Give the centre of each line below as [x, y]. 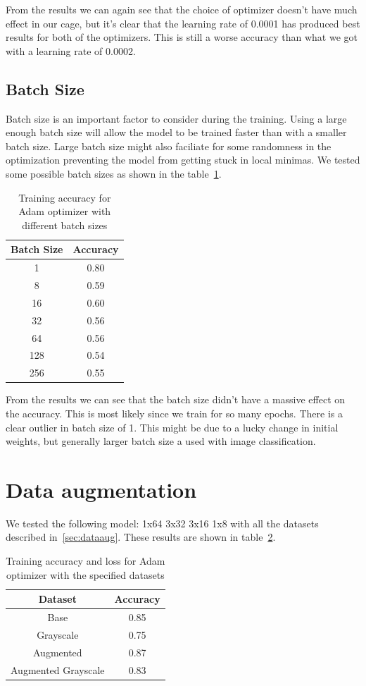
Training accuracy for [65, 197]
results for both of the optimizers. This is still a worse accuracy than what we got [182, 37]
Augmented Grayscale [58, 669]
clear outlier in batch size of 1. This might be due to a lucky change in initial [172, 427]
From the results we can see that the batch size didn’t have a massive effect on [176, 399]
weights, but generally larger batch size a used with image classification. [161, 441]
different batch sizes [65, 225]
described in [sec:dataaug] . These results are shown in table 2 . [141, 537]
